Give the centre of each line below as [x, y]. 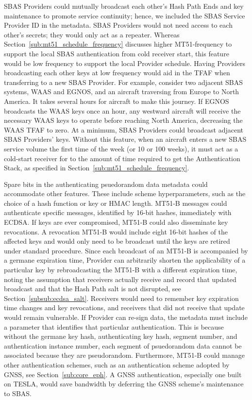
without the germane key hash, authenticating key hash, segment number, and [121, 336]
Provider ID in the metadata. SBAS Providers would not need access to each [118, 25]
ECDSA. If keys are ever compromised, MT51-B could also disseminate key [116, 222]
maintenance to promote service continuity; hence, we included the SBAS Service [125, 15]
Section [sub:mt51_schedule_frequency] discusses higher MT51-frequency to [118, 44]
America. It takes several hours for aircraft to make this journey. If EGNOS [117, 101]
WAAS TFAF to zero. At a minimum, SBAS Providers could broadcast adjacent [124, 129]
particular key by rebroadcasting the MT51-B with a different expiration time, [121, 270]
